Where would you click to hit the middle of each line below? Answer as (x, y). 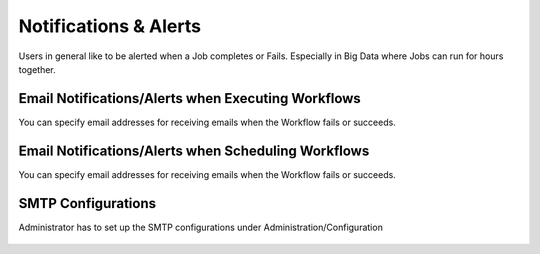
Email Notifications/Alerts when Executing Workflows (190, 98)
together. (37, 69)
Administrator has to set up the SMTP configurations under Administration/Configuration (201, 227)
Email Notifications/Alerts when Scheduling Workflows (194, 150)
